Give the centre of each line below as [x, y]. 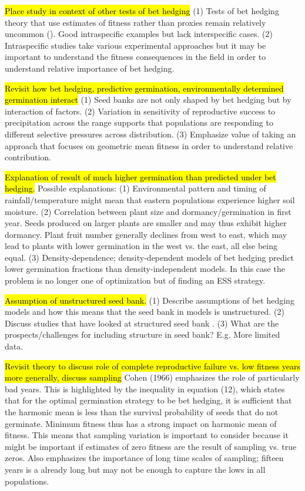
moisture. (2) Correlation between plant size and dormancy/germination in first [148, 211]
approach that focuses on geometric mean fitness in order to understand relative [149, 145]
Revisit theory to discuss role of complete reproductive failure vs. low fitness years [153, 366]
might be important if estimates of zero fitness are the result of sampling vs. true [151, 446]
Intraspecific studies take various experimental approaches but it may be [135, 45]
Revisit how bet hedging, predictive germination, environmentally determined [144, 88]
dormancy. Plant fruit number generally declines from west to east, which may [146, 234]
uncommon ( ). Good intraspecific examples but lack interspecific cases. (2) [139, 34]
